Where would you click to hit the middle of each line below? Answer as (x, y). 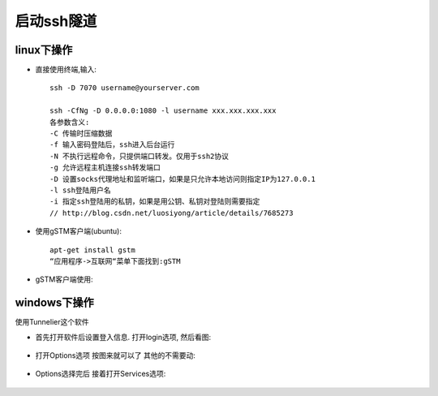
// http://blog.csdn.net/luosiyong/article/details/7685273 (172, 213)
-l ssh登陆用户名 (80, 190)
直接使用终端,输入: (66, 70)
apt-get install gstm (92, 250)
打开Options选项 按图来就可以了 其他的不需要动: (116, 355)
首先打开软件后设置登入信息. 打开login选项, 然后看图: (123, 337)
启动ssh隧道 (56, 21)
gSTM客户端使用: (64, 279)
